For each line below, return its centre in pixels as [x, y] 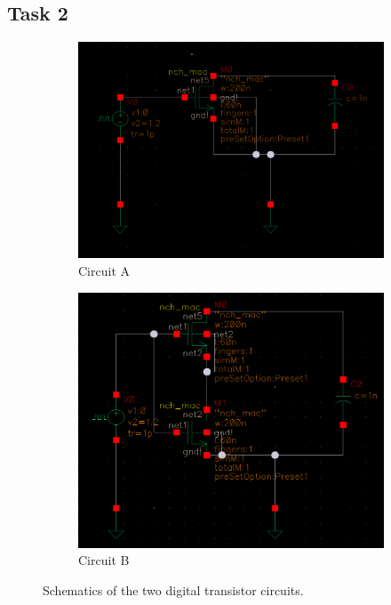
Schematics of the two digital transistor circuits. [173, 590]
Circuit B [104, 560]
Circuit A [104, 271]
